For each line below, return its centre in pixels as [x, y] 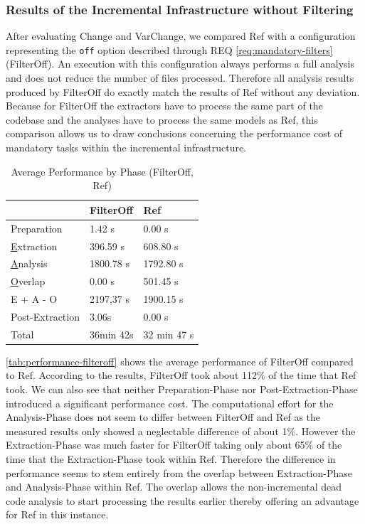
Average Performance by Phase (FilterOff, [102, 171]
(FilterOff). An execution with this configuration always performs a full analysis [180, 64]
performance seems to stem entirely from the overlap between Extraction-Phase [179, 472]
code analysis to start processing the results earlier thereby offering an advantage [182, 500]
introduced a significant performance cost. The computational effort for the [170, 403]
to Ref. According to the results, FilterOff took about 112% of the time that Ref [181, 375]
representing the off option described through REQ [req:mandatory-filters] [169, 49]
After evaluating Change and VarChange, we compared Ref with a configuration [181, 36]
